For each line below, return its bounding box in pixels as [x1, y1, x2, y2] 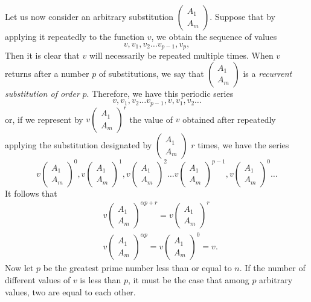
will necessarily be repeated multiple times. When [89, 49, 274, 62]
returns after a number [5, 67, 89, 79]
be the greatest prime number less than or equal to [43, 261, 232, 274]
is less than [80, 273, 121, 286]
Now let [5, 261, 34, 274]
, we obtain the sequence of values [151, 30, 277, 42]
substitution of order [5, 87, 80, 99]
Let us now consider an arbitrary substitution [5, 10, 174, 22]
